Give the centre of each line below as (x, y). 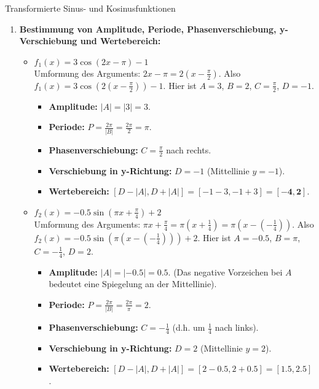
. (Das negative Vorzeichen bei (225, 272)
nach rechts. (189, 149)
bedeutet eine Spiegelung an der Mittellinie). (133, 284)
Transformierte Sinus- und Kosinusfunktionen (90, 8)
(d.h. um (189, 327)
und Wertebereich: (120, 41)
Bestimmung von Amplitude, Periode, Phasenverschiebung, (148, 29)
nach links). (237, 327)
